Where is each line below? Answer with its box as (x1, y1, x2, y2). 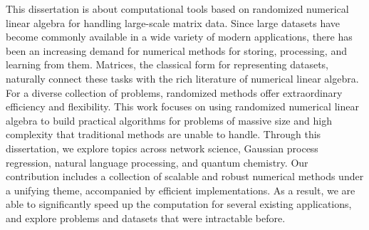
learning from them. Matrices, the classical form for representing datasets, (6, 57, 328, 72)
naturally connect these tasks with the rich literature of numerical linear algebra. (6, 70, 359, 85)
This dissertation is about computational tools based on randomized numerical (6, 1, 349, 16)
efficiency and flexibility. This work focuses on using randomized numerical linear (6, 99, 359, 114)
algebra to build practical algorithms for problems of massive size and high (6, 113, 332, 127)
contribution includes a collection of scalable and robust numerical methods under (6, 169, 364, 184)
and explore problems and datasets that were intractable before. (6, 210, 286, 225)
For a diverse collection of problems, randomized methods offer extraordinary (6, 85, 343, 100)
